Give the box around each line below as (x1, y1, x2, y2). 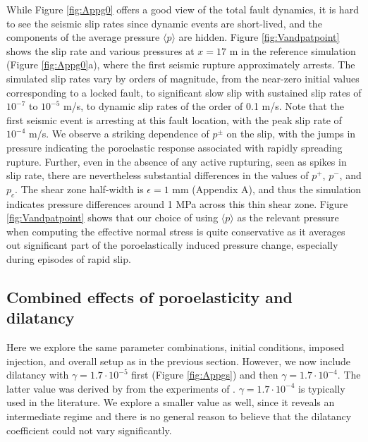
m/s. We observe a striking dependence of (28, 126, 209, 141)
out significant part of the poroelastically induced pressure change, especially (6, 238, 338, 252)
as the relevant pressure (237, 210, 339, 225)
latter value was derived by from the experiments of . (6, 381, 236, 395)
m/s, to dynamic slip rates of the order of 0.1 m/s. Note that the (63, 99, 344, 113)
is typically (298, 381, 345, 395)
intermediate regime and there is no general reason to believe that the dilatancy (6, 409, 352, 424)
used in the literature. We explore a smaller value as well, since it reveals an (6, 395, 335, 410)
